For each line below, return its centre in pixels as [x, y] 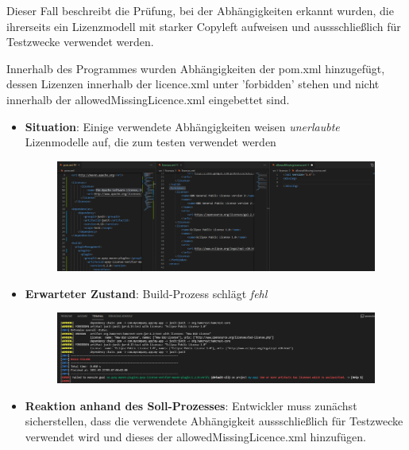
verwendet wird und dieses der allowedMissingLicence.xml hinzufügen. [195, 436]
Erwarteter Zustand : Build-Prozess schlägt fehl [146, 293]
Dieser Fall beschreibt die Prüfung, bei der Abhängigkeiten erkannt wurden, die [200, 10]
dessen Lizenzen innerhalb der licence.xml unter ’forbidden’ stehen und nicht [193, 84]
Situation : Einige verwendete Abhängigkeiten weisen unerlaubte [182, 126]
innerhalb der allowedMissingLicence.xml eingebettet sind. [148, 99]
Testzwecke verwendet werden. [80, 42]
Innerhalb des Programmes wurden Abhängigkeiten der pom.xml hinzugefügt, [196, 68]
